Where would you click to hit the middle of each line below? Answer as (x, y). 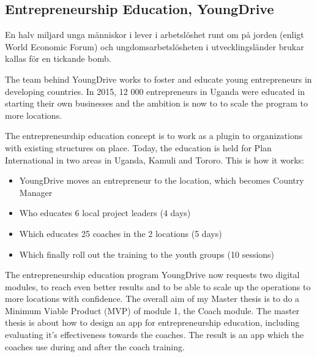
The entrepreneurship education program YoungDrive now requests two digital (152, 275)
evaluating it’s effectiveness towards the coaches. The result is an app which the (155, 335)
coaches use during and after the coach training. (95, 346)
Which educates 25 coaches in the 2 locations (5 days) (121, 233)
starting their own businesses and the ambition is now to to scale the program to (156, 103)
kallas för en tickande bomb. (58, 58)
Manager (36, 192)
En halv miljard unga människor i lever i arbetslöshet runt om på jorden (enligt (155, 35)
